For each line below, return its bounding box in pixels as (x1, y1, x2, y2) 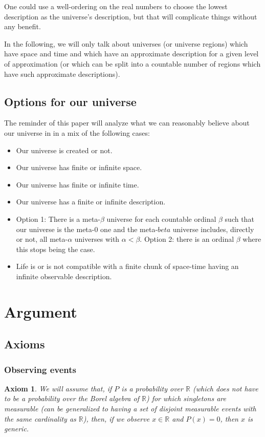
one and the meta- (100, 223, 158, 234)
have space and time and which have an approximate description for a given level (4, 48, 259, 59)
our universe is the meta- (16, 223, 95, 234)
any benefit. (4, 21, 41, 32)
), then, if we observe (83, 413, 150, 424)
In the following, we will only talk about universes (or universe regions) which (4, 38, 248, 49)
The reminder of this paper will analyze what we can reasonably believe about (4, 117, 250, 128)
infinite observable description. (16, 270, 112, 281)
